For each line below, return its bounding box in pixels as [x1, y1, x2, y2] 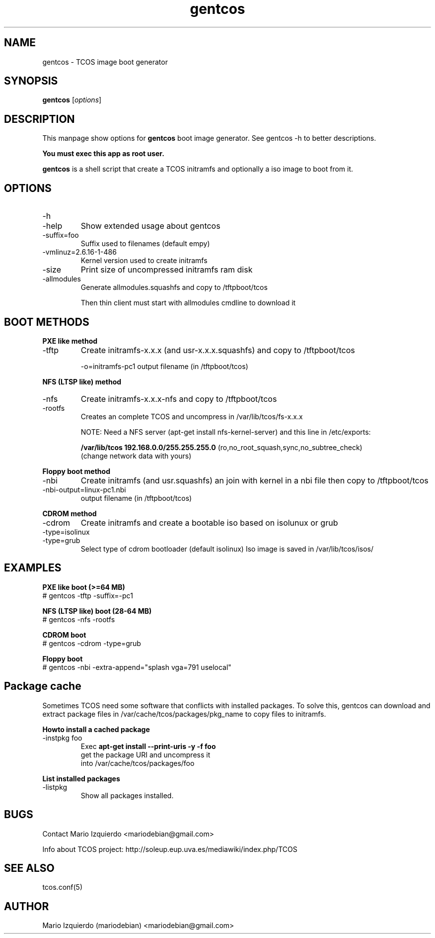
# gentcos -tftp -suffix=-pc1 [42, 591, 133, 600]
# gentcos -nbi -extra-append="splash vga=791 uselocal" [42, 662, 231, 671]
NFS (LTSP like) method [42, 377, 122, 386]
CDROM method [42, 509, 97, 518]
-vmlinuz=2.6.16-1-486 [42, 248, 117, 257]
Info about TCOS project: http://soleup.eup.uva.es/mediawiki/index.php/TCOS [42, 844, 297, 853]
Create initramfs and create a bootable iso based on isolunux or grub [80, 517, 338, 528]
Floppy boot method [42, 467, 110, 475]
